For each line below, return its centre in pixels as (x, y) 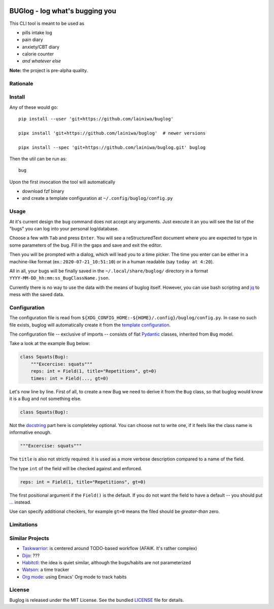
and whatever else (41, 61)
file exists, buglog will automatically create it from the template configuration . (90, 325)
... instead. (20, 502)
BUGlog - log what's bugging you (63, 11)
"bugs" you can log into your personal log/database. (64, 229)
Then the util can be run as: (38, 159)
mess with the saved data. (37, 294)
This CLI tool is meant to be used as (47, 23)
